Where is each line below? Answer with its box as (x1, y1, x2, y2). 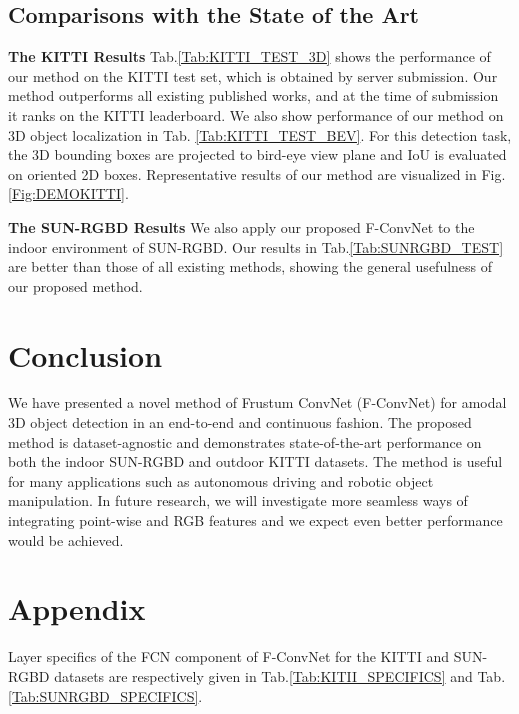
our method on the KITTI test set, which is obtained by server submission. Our (8, 65, 498, 86)
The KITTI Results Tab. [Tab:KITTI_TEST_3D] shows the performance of (8, 46, 491, 67)
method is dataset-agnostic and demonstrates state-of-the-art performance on (8, 431, 482, 452)
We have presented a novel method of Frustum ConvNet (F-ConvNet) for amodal (8, 392, 507, 413)
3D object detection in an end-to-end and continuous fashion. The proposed (8, 412, 472, 433)
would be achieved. (8, 529, 124, 550)
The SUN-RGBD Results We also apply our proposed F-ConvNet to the (8, 216, 475, 237)
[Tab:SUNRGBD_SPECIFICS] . (8, 685, 203, 706)
